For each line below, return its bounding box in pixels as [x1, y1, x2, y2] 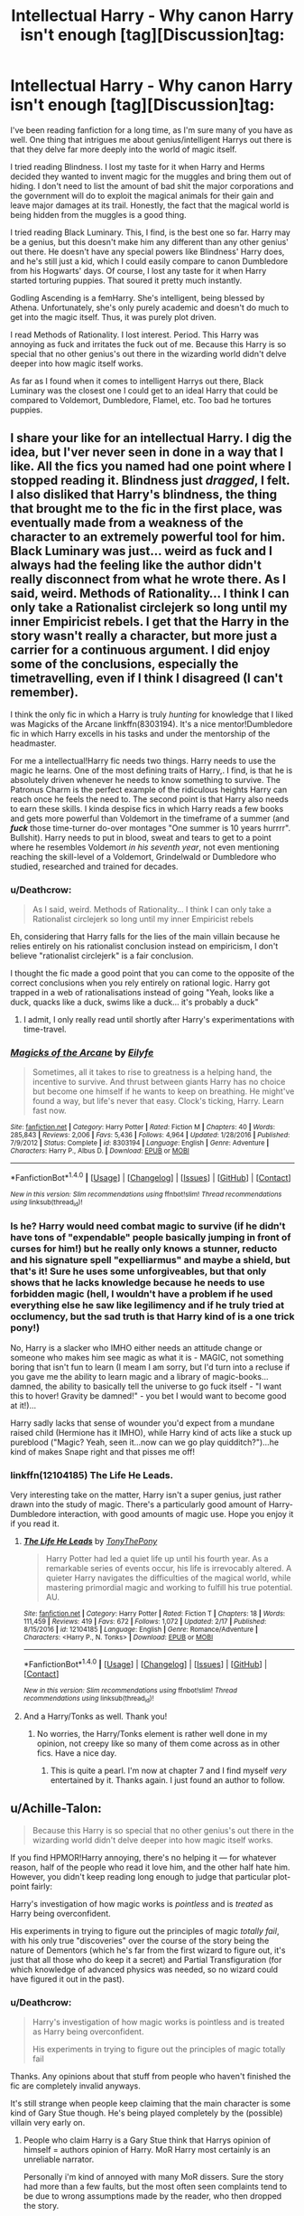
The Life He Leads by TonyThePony [23, 1535, 158, 1546]
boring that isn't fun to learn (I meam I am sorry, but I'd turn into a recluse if [10, 1362, 290, 1372]
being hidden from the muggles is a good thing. [10, 209, 188, 220]
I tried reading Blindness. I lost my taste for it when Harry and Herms [10, 161, 265, 172]
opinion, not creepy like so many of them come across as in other [36, 1738, 281, 1749]
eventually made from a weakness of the [10, 515, 244, 531]
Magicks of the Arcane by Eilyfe [10, 1046, 154, 1059]
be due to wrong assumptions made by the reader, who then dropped [23, 2191, 282, 2202]
